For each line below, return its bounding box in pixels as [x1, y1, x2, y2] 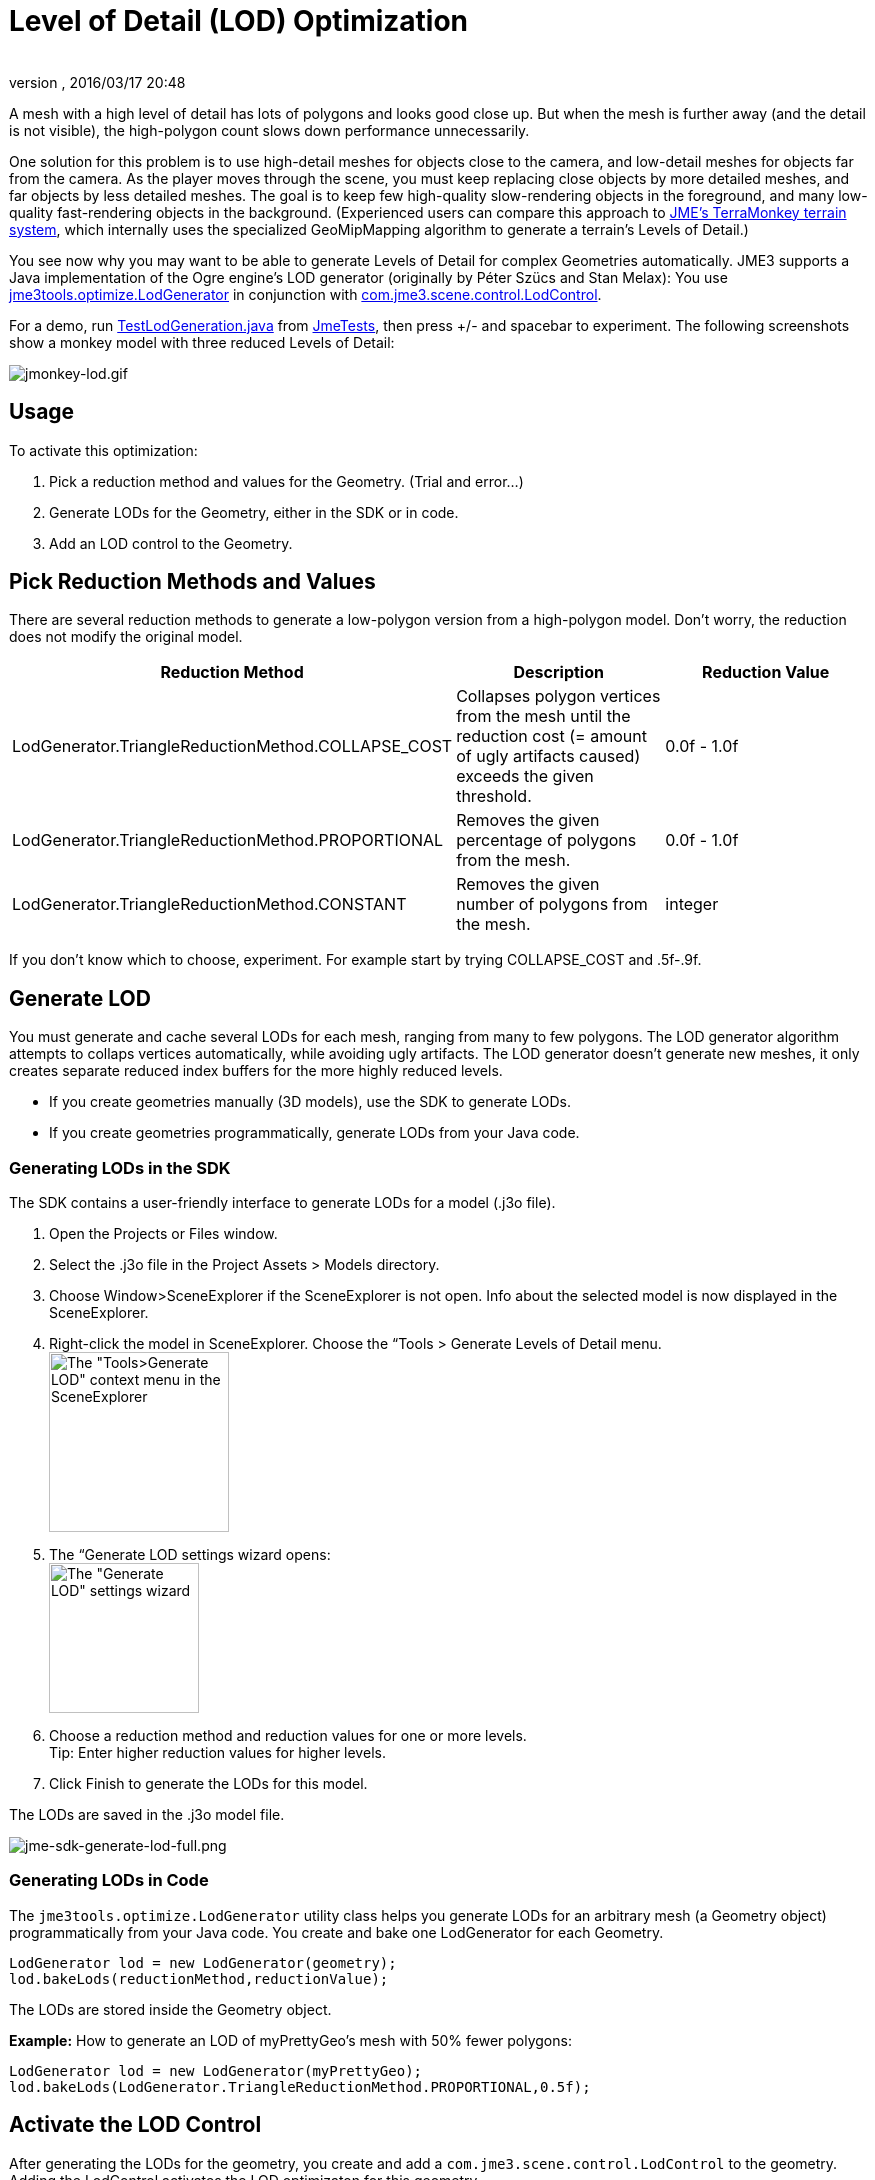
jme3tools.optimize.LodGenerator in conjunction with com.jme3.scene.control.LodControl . [9, 285, 602, 303]
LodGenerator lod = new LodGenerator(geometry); [9, 1954, 397, 1971]
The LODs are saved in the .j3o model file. [9, 1806, 285, 1824]
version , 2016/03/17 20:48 [9, 73, 186, 91]
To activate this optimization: [9, 441, 198, 459]
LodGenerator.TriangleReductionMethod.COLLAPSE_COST [12, 736, 453, 757]
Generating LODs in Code [9, 1870, 209, 1891]
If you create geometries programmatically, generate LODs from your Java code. [49, 1124, 580, 1142]
